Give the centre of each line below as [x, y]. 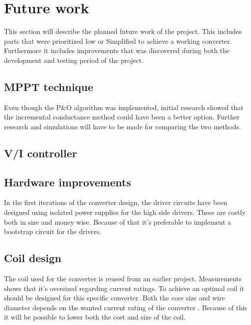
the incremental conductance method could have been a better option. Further [122, 117]
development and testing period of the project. [74, 60]
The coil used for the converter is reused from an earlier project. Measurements [123, 279]
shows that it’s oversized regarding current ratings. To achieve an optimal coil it [124, 288]
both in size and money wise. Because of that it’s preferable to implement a [118, 222]
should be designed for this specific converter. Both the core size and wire [114, 298]
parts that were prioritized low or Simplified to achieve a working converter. [118, 41]
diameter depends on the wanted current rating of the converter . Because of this [126, 307]
